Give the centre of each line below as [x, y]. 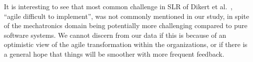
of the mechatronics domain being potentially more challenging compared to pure [126, 25]
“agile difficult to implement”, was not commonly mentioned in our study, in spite [126, 16]
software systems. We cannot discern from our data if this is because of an [115, 35]
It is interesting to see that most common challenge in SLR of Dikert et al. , [118, 6]
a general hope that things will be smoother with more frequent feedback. [114, 54]
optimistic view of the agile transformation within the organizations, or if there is [126, 44]
